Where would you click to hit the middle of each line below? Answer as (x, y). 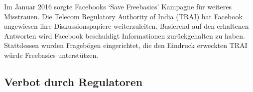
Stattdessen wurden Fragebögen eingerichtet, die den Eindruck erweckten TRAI (126, 45)
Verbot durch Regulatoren (73, 81)
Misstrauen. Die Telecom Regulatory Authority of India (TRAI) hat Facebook (124, 16)
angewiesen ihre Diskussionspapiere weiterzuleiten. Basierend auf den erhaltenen (126, 26)
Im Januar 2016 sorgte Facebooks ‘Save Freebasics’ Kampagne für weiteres (118, 6)
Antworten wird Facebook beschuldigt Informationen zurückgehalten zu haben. (125, 35)
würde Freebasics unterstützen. (51, 55)
